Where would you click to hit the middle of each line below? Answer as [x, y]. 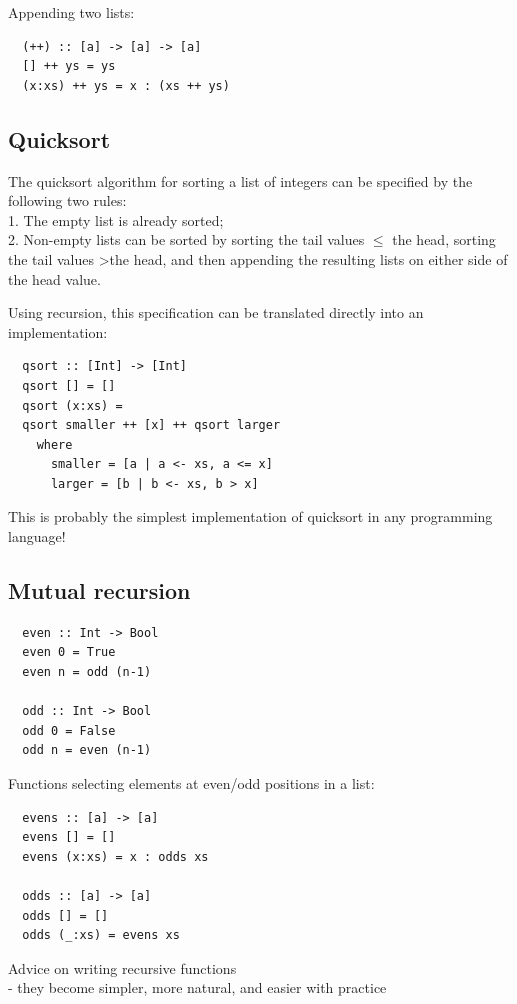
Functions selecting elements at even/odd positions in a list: [191, 783]
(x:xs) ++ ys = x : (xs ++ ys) [126, 85]
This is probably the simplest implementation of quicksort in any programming [250, 516]
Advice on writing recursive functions [122, 967]
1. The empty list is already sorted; [116, 219]
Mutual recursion [99, 590]
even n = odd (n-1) [87, 672]
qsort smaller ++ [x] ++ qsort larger [151, 425]
